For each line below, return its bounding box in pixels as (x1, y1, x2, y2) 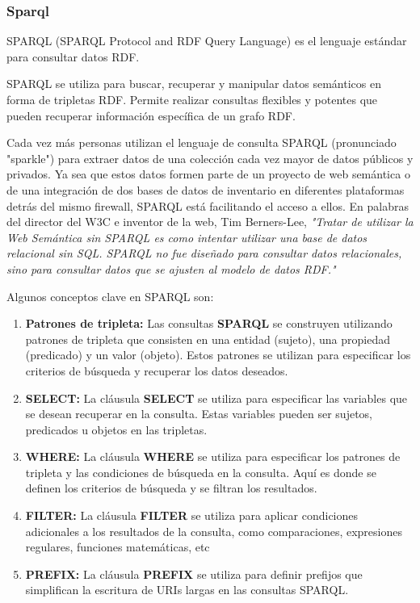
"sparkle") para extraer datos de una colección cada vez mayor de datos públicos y (6, 149, 414, 166)
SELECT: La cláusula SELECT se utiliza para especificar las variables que (25, 389, 408, 406)
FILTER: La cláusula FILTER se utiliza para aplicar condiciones (25, 507, 359, 524)
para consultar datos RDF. (6, 48, 140, 65)
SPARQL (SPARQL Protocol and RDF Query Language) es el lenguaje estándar (6, 32, 407, 49)
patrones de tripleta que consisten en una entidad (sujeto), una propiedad (25, 330, 390, 347)
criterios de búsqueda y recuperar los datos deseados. (25, 362, 288, 379)
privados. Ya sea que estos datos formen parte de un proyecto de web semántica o (6, 165, 410, 182)
